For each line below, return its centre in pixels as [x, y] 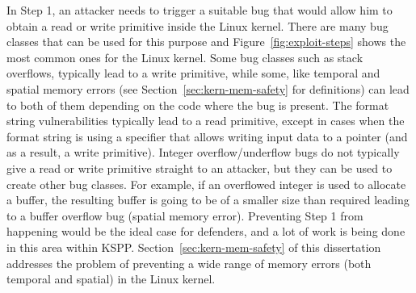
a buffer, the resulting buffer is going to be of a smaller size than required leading [208, 200]
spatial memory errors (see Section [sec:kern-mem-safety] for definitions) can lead [208, 88]
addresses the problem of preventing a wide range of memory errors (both [189, 263]
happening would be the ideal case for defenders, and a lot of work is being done [206, 231]
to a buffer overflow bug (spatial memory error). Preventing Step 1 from [185, 215]
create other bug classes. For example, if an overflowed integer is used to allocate [206, 184]
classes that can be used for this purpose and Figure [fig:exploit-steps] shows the [206, 42]
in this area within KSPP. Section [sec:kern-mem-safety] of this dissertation [194, 247]
